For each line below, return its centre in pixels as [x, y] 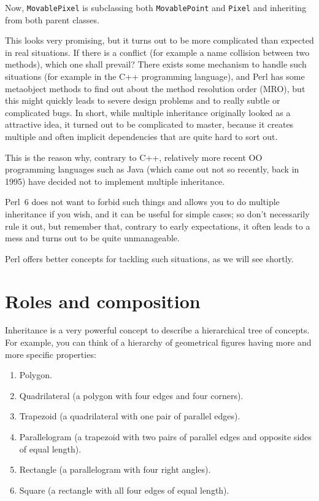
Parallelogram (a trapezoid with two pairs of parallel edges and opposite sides [165, 437]
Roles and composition [103, 301]
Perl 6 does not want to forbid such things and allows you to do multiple [142, 202]
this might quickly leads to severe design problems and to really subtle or [143, 100]
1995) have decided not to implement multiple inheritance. [115, 181]
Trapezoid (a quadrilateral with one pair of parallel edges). [130, 416]
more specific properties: [51, 354]
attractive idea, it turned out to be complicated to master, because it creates [149, 124]
